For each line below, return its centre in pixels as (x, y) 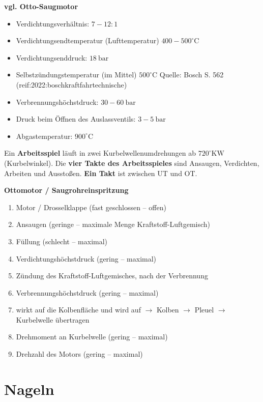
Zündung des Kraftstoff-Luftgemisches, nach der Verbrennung (112, 276)
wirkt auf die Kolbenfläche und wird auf (78, 310)
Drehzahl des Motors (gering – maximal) (79, 354)
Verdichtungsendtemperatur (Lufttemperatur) (87, 40)
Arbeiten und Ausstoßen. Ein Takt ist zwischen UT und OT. (101, 173)
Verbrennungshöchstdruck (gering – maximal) (87, 292)
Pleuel (204, 310)
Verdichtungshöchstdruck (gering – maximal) (86, 258)
